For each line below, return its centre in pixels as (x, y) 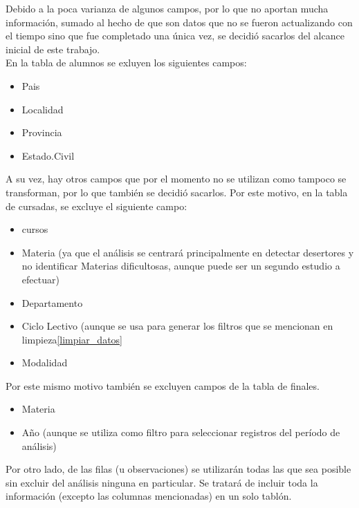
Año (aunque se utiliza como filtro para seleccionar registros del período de (181, 432)
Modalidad (45, 363)
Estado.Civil (48, 155)
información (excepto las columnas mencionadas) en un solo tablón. (149, 496)
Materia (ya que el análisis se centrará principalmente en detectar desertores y (188, 252)
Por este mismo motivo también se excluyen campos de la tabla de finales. (163, 385)
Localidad (43, 109)
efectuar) (40, 279)
